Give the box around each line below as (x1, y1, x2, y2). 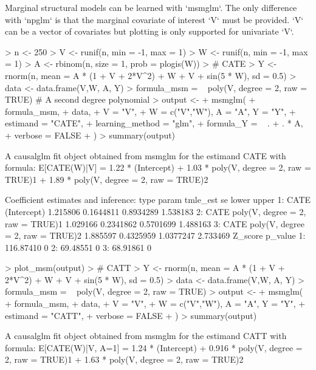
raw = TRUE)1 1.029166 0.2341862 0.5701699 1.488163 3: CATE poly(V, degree (5, 217, 304, 230)
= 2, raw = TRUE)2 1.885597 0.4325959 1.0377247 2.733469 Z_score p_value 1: (5, 229, 306, 242)
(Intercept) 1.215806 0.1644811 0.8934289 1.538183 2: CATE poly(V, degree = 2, (5, 205, 306, 218)
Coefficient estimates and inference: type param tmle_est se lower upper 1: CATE (5, 193, 311, 206)
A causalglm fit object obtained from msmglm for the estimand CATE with (5, 149, 286, 162)
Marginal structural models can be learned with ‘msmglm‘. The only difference (5, 1, 297, 13)
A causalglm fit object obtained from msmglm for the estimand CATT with (5, 329, 287, 342)
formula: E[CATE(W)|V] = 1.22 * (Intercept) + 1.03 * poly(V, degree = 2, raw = (5, 161, 311, 174)
